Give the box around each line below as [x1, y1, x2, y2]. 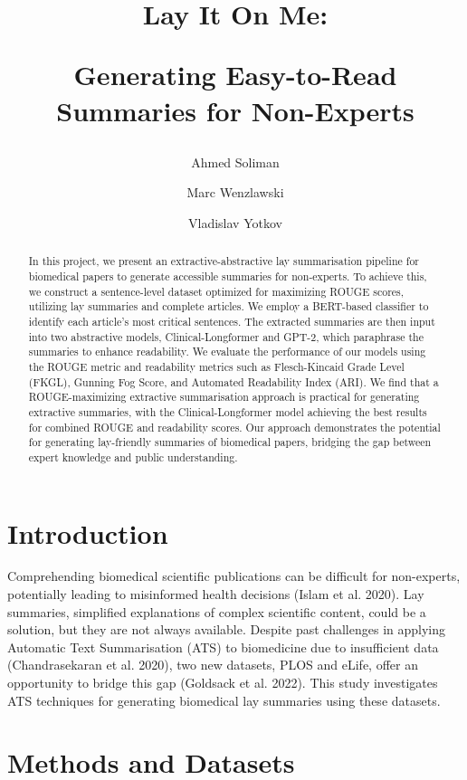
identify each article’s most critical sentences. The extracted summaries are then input [28, 313, 435, 328]
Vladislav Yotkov [188, 213, 282, 232]
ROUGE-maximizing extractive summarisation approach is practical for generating [28, 389, 420, 404]
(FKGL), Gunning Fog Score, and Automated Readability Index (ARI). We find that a [28, 374, 439, 389]
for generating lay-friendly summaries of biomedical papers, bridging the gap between [28, 434, 432, 450]
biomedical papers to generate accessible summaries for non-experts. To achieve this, [28, 268, 427, 283]
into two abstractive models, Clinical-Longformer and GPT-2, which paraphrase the [28, 328, 424, 344]
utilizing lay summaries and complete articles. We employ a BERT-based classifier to [28, 299, 429, 314]
